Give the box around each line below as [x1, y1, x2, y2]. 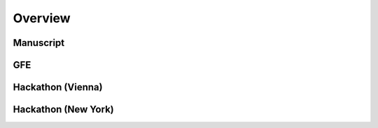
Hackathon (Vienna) [13, 81, 103, 93]
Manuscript [13, 37, 65, 49]
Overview [13, 10, 71, 26]
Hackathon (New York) [13, 104, 115, 115]
